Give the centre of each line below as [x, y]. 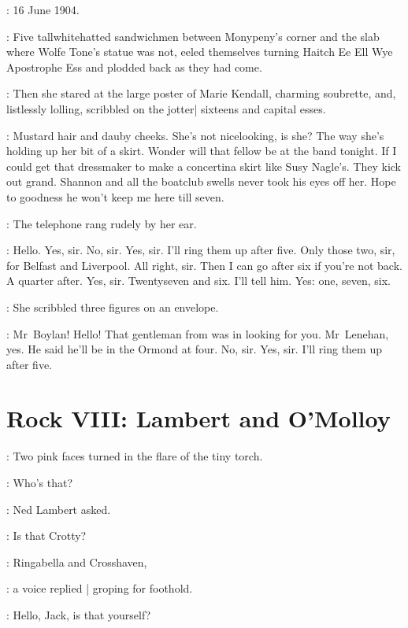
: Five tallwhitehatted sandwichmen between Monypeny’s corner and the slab [193, 36]
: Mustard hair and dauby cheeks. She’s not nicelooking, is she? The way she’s [195, 135]
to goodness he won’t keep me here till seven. [115, 196]
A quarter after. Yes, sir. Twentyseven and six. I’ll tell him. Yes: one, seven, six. [198, 281]
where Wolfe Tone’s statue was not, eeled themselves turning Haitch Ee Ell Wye [200, 52]
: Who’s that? [40, 482]
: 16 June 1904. [43, 9]
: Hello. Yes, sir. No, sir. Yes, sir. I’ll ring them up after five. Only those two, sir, [201, 250]
